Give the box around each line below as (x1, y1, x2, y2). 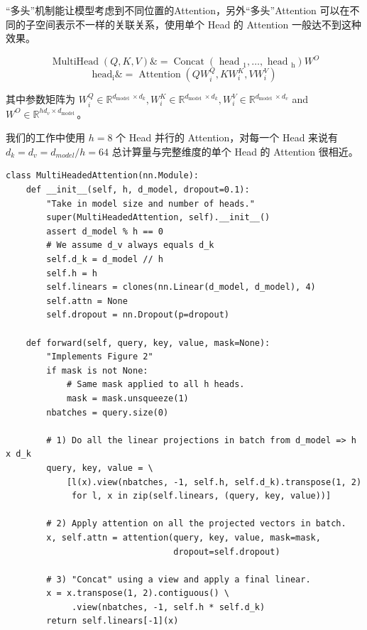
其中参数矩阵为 (6, 92, 75, 107)
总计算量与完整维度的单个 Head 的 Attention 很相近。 (111, 143, 358, 158)
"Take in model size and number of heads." (46, 198, 255, 209)
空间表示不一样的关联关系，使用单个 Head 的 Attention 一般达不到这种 (35, 16, 361, 31)
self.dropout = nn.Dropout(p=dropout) (46, 310, 229, 320)
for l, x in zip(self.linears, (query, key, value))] (72, 491, 332, 501)
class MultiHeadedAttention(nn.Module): (6, 170, 199, 181)
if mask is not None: (46, 365, 148, 376)
